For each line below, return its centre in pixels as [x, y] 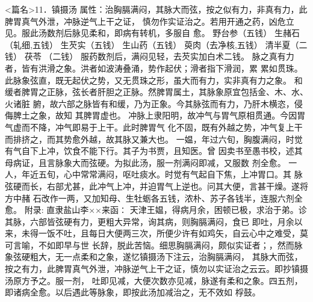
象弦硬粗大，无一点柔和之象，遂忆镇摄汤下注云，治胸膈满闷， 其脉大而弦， [154, 257]
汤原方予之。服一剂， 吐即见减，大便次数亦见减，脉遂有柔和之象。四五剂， [154, 280]
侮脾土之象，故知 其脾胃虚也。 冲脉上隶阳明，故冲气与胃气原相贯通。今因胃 [155, 115]
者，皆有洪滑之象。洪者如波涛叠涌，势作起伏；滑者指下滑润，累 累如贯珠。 [154, 68]
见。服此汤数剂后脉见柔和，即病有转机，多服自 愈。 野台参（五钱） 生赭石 [152, 33]
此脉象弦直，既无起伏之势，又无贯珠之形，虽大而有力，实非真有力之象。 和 [154, 80]
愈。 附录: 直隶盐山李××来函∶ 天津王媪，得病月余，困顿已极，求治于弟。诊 [156, 210]
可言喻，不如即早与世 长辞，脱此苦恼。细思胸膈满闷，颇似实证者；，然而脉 [154, 245]
